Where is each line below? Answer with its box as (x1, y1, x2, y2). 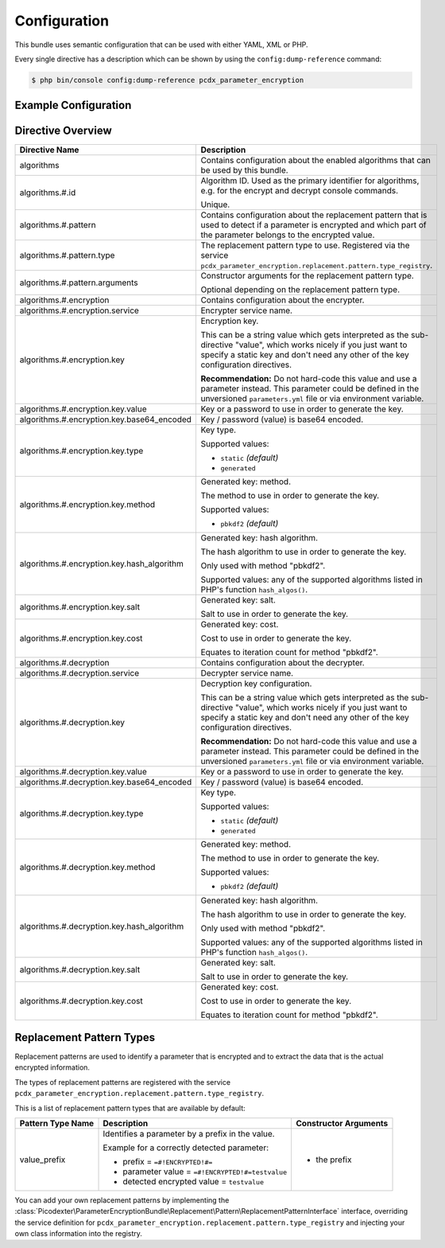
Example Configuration (14, 99, 132, 112)
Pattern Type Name (19, 1117, 95, 1129)
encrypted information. (14, 1063, 91, 1072)
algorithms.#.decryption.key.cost (19, 996, 143, 1007)
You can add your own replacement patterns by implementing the (14, 1195, 230, 1205)
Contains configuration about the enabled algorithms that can (200, 155, 431, 166)
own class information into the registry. (14, 1229, 143, 1238)
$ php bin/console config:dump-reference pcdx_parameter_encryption (31, 76, 304, 84)
